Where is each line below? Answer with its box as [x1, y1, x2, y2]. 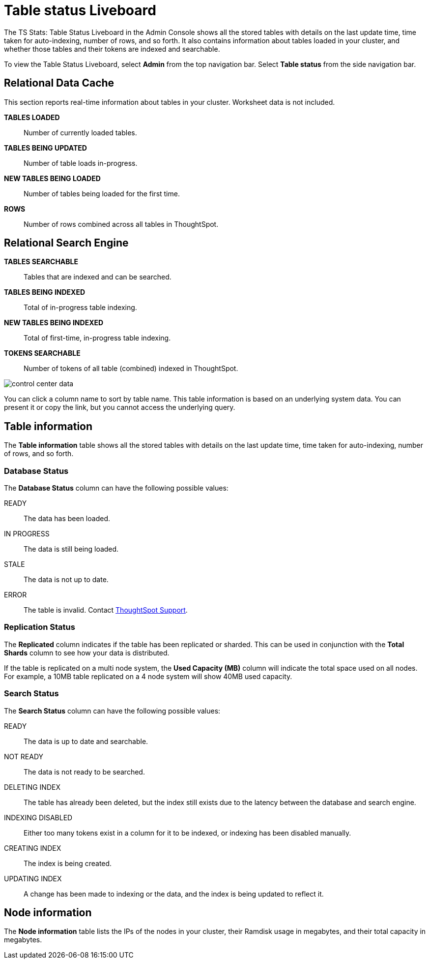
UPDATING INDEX [4, 874, 62, 883]
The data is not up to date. [24, 575, 109, 584]
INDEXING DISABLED [4, 813, 73, 822]
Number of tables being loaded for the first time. [24, 189, 180, 198]
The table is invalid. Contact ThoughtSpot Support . [24, 606, 188, 615]
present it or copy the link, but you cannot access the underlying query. [4, 403, 235, 412]
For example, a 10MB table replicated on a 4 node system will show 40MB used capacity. [4, 672, 292, 681]
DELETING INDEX [4, 782, 60, 791]
